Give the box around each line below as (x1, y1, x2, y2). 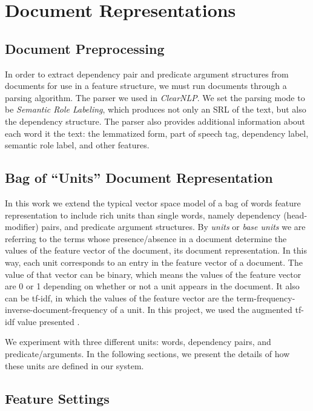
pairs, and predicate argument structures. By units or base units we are (41, 220, 306, 233)
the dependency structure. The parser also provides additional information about (5, 114, 306, 127)
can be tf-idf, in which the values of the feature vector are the (5, 291, 234, 304)
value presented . (17, 315, 80, 327)
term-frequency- (236, 291, 295, 304)
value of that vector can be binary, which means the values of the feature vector (5, 268, 301, 280)
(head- (283, 208, 308, 221)
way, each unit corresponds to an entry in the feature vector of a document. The (5, 255, 303, 268)
